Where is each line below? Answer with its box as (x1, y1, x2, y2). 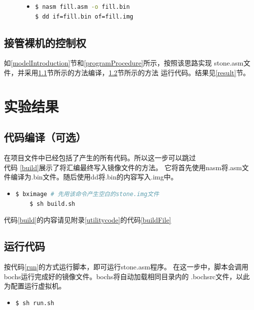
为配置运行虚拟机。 (4, 281, 66, 291)
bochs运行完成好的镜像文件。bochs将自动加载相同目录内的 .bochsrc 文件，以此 (4, 271, 250, 281)
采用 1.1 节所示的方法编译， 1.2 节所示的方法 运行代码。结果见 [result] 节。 (24, 67, 250, 77)
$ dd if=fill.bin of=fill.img (35, 13, 134, 20)
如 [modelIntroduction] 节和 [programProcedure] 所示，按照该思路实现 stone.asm (4, 58, 244, 68)
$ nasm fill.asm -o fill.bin (35, 3, 130, 10)
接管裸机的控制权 (4, 35, 86, 50)
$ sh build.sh (29, 200, 75, 207)
